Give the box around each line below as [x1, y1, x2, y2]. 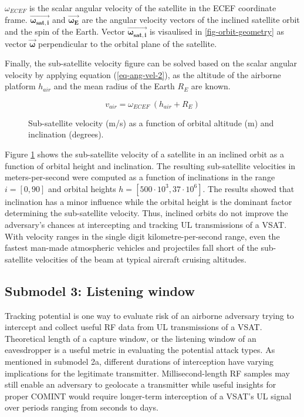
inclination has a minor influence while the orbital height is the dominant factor [5, 195, 292, 207]
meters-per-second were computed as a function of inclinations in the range [5, 171, 275, 183]
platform [5, 80, 36, 92]
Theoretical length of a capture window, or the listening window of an [5, 332, 256, 344]
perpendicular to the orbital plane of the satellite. [38, 37, 217, 49]
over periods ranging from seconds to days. [5, 401, 158, 413]
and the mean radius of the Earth [53, 80, 175, 92]
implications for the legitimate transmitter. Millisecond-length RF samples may [5, 366, 290, 379]
